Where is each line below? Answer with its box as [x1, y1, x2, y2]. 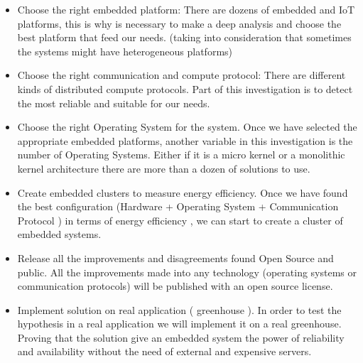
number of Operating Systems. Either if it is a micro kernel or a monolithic [17, 147, 345, 162]
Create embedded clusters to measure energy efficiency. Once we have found [17, 185, 348, 200]
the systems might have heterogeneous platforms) [17, 43, 232, 58]
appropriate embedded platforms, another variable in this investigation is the [17, 133, 353, 148]
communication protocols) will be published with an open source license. [17, 278, 333, 293]
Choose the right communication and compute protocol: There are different [17, 67, 346, 82]
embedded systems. [17, 227, 102, 242]
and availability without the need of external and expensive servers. [17, 344, 312, 359]
